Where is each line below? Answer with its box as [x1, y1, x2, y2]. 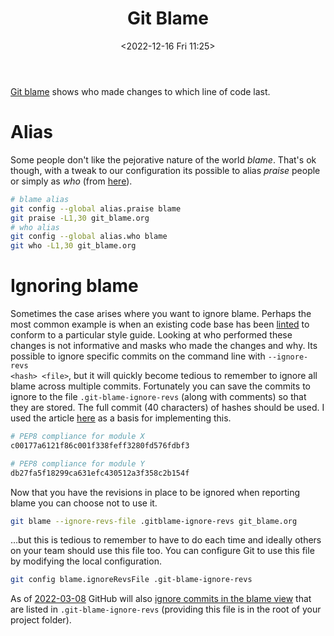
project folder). [10, 614, 72, 626]
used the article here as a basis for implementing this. [10, 412, 232, 424]
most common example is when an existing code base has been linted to [10, 318, 310, 331]
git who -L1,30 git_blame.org [10, 241, 137, 251]
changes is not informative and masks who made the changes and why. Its [10, 340, 318, 352]
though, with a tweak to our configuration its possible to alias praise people [10, 164, 321, 176]
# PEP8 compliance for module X [10, 432, 145, 442]
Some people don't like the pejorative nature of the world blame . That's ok [10, 153, 317, 166]
